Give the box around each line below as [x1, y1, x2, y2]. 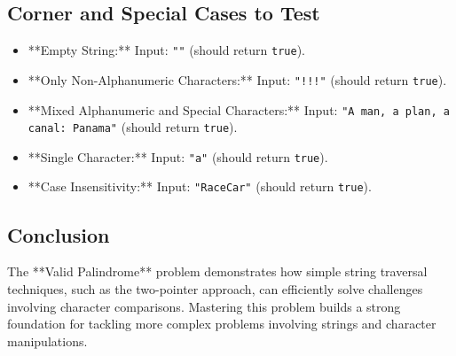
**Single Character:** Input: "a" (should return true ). [28, 147, 328, 166]
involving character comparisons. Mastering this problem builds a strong [7, 297, 401, 315]
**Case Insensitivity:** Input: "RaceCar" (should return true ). [28, 177, 372, 196]
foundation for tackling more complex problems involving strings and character [7, 314, 436, 333]
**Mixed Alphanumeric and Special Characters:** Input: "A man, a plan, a [28, 100, 450, 119]
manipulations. [7, 331, 88, 350]
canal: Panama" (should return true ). [28, 118, 238, 136]
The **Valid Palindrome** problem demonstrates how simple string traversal [7, 262, 428, 281]
